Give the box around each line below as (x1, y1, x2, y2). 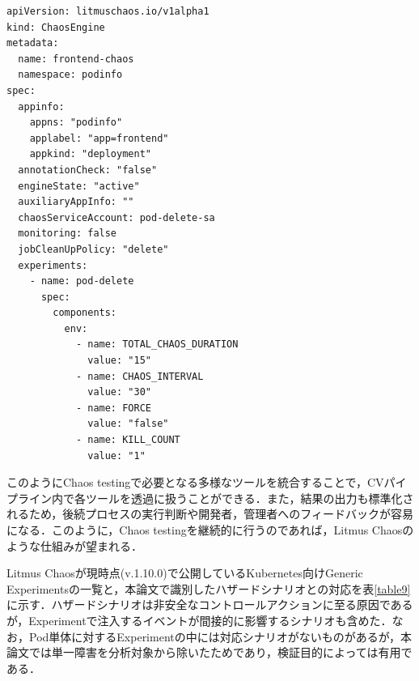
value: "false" (87, 418, 169, 430)
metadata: (6, 37, 59, 49)
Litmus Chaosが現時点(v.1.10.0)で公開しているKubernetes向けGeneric (6, 564, 363, 581)
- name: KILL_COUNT (75, 434, 180, 446)
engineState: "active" (18, 180, 140, 192)
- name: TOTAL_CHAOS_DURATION (75, 338, 239, 351)
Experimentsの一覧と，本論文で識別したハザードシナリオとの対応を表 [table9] (6, 580, 411, 597)
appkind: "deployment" (29, 148, 151, 160)
